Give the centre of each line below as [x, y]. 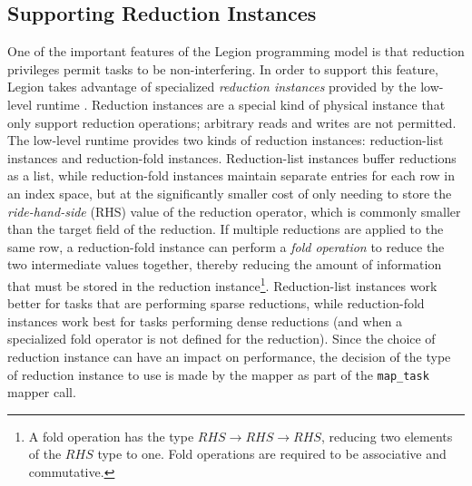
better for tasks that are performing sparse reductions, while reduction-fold [216, 303]
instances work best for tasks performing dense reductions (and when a [205, 321]
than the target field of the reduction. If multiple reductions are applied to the [226, 229]
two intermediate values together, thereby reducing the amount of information [225, 264]
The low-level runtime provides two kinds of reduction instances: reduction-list [226, 140]
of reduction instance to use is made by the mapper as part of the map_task [218, 374]
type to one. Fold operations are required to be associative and [272, 454]
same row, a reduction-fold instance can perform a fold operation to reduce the [226, 246]
